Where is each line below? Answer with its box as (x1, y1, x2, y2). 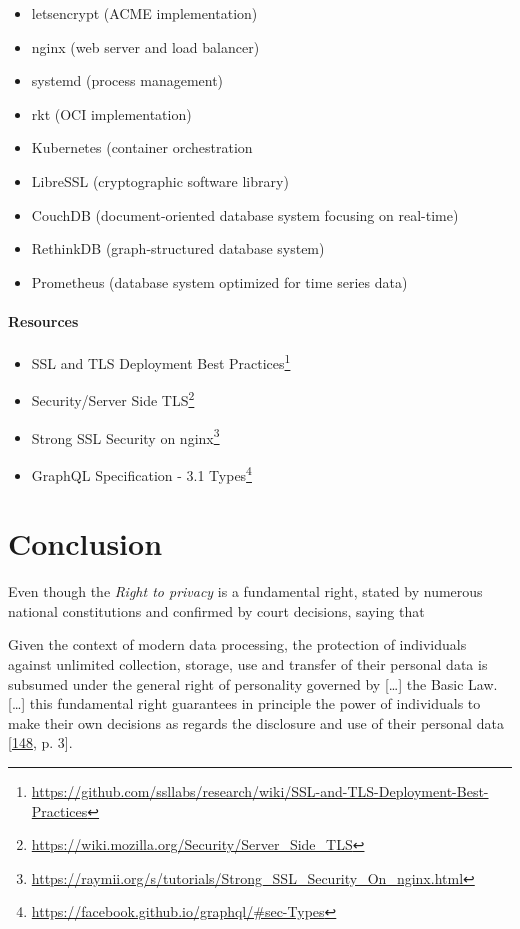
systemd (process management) (31, 70, 224, 91)
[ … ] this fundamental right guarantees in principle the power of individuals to (8, 693, 481, 714)
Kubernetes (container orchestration (31, 137, 253, 158)
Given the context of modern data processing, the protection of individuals (8, 634, 467, 655)
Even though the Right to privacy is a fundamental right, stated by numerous (8, 581, 483, 602)
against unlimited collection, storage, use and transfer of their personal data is (8, 654, 488, 675)
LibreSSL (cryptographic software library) (31, 170, 289, 191)
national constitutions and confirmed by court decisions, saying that (8, 600, 425, 621)
